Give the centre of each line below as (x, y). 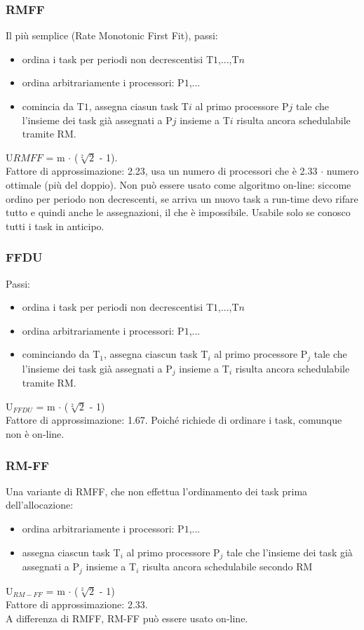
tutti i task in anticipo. (55, 226)
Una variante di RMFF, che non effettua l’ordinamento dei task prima (157, 491)
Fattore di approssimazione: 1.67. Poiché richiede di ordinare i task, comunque (174, 420)
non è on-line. (35, 434)
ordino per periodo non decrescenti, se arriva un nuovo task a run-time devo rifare (182, 198)
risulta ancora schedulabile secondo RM (227, 567)
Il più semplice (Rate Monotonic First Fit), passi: (112, 35)
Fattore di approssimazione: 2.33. (77, 604)
